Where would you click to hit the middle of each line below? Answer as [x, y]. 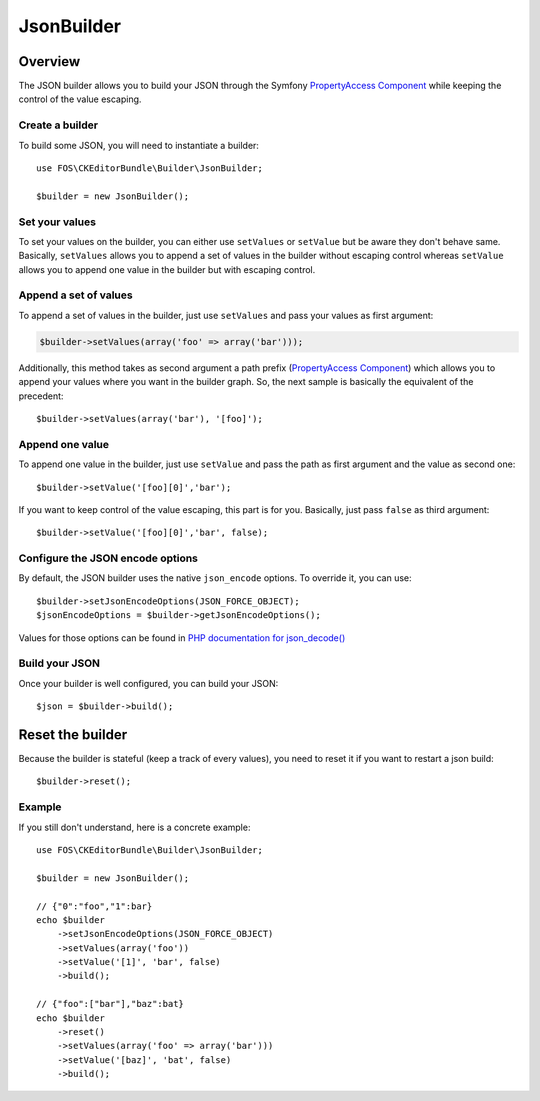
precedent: [41, 396]
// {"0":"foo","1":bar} [94, 906]
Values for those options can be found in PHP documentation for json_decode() [182, 637]
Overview [49, 61]
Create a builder [58, 125]
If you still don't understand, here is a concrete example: [134, 827]
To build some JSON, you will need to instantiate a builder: [139, 145]
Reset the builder [73, 734]
